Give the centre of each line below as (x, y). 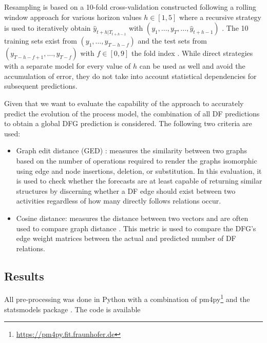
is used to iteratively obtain (47, 28)
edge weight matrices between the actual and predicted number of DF (126, 238)
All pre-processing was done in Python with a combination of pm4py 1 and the (127, 298)
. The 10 (235, 28)
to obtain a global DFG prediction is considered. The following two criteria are (128, 123)
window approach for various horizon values (73, 17)
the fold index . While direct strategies (192, 53)
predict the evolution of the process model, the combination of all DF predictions (132, 113)
